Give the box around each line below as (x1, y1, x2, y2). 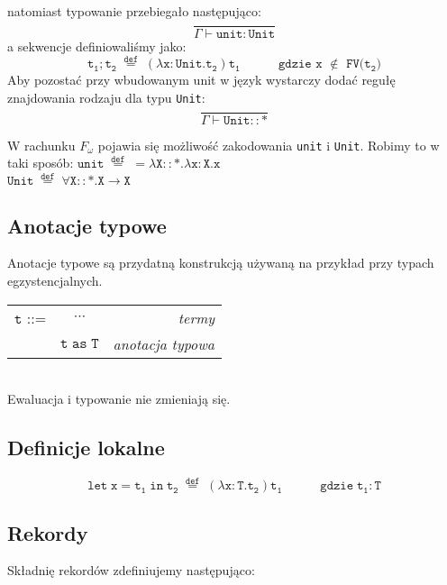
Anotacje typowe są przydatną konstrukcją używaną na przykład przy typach (7, 253, 434, 272)
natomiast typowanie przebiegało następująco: (7, 2, 261, 20)
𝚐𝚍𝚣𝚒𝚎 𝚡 (278, 58, 323, 71)
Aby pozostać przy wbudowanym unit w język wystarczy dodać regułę (7, 70, 396, 89)
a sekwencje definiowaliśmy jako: (7, 36, 187, 55)
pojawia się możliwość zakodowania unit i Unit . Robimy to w (97, 135, 440, 154)
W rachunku (7, 135, 76, 154)
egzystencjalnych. (7, 271, 103, 290)
